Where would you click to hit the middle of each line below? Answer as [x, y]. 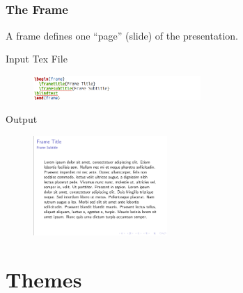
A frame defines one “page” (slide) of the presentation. [122, 35]
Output [22, 119]
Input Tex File [37, 59]
